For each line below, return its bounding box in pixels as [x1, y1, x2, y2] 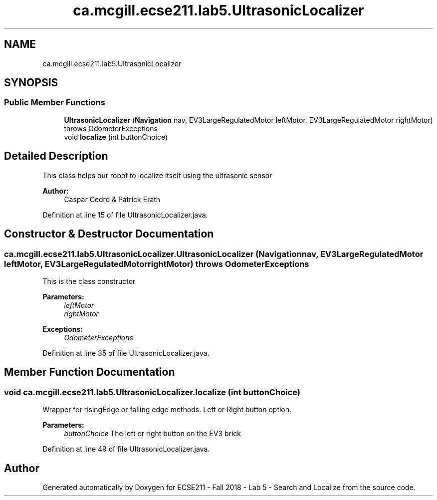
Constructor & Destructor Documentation [4, 228, 214, 241]
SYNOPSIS [4, 76, 58, 89]
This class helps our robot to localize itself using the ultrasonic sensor [42, 171, 272, 180]
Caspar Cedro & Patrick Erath [64, 195, 161, 204]
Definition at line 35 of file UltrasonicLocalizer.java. [42, 348, 210, 357]
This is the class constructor [42, 276, 136, 285]
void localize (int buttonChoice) [64, 132, 168, 141]
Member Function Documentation [4, 366, 175, 379]
